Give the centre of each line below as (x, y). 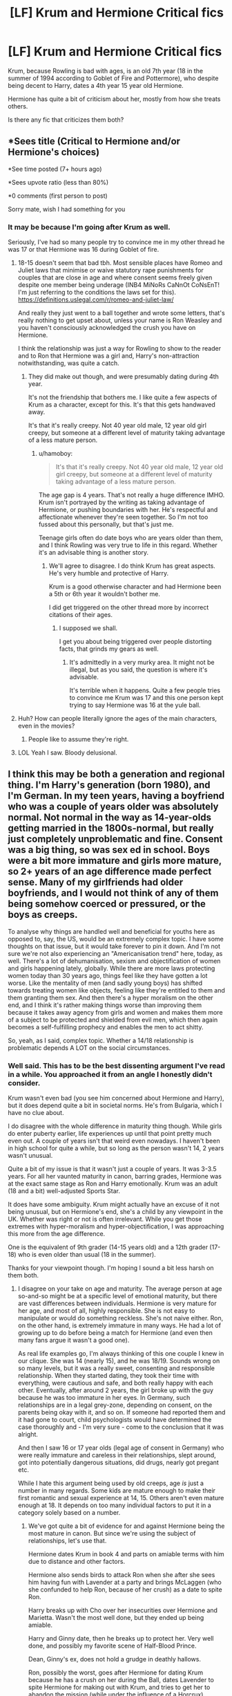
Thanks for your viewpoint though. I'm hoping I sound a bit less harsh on (111, 1268)
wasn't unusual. (30, 1156)
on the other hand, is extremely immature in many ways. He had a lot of (119, 1325)
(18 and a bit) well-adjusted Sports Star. (64, 1191)
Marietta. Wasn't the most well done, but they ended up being (116, 1618)
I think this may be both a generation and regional (116, 774)
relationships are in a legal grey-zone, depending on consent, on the (115, 1405)
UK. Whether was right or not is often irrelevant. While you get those (105, 1219)
